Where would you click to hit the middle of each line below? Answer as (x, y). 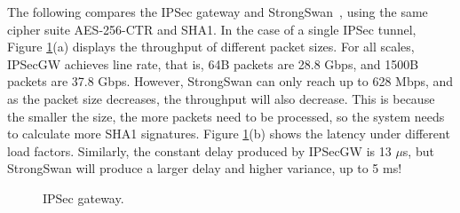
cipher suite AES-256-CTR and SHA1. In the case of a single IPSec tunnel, (212, 29)
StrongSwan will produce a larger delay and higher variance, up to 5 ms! (205, 168)
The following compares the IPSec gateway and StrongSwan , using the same (218, 12)
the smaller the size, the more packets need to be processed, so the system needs (226, 116)
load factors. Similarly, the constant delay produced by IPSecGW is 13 (199, 150)
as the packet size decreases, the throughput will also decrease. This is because (221, 98)
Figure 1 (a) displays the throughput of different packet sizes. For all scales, (211, 47)
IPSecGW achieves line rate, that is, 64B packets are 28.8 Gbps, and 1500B (213, 63)
